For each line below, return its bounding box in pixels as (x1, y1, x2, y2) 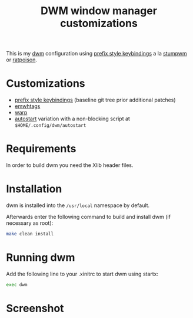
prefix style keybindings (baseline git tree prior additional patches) (14, 96, 176, 104)
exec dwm (6, 281, 28, 287)
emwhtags (14, 103, 41, 110)
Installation (6, 182, 62, 196)
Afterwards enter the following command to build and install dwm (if (6, 214, 171, 220)
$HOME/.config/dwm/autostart (14, 123, 86, 129)
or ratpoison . (6, 56, 37, 63)
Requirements (6, 142, 76, 156)
